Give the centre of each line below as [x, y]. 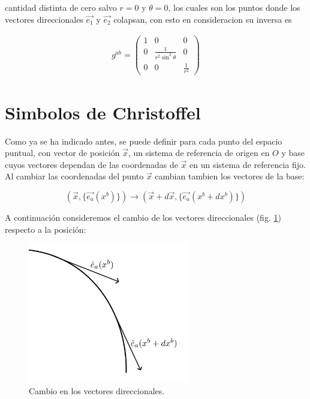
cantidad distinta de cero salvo [61, 7]
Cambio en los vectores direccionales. [97, 390]
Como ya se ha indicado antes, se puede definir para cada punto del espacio [144, 141]
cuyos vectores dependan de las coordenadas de [91, 164]
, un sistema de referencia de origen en [199, 153]
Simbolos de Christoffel [103, 112]
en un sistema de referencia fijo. [248, 164]
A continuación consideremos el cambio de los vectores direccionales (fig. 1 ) [143, 217]
